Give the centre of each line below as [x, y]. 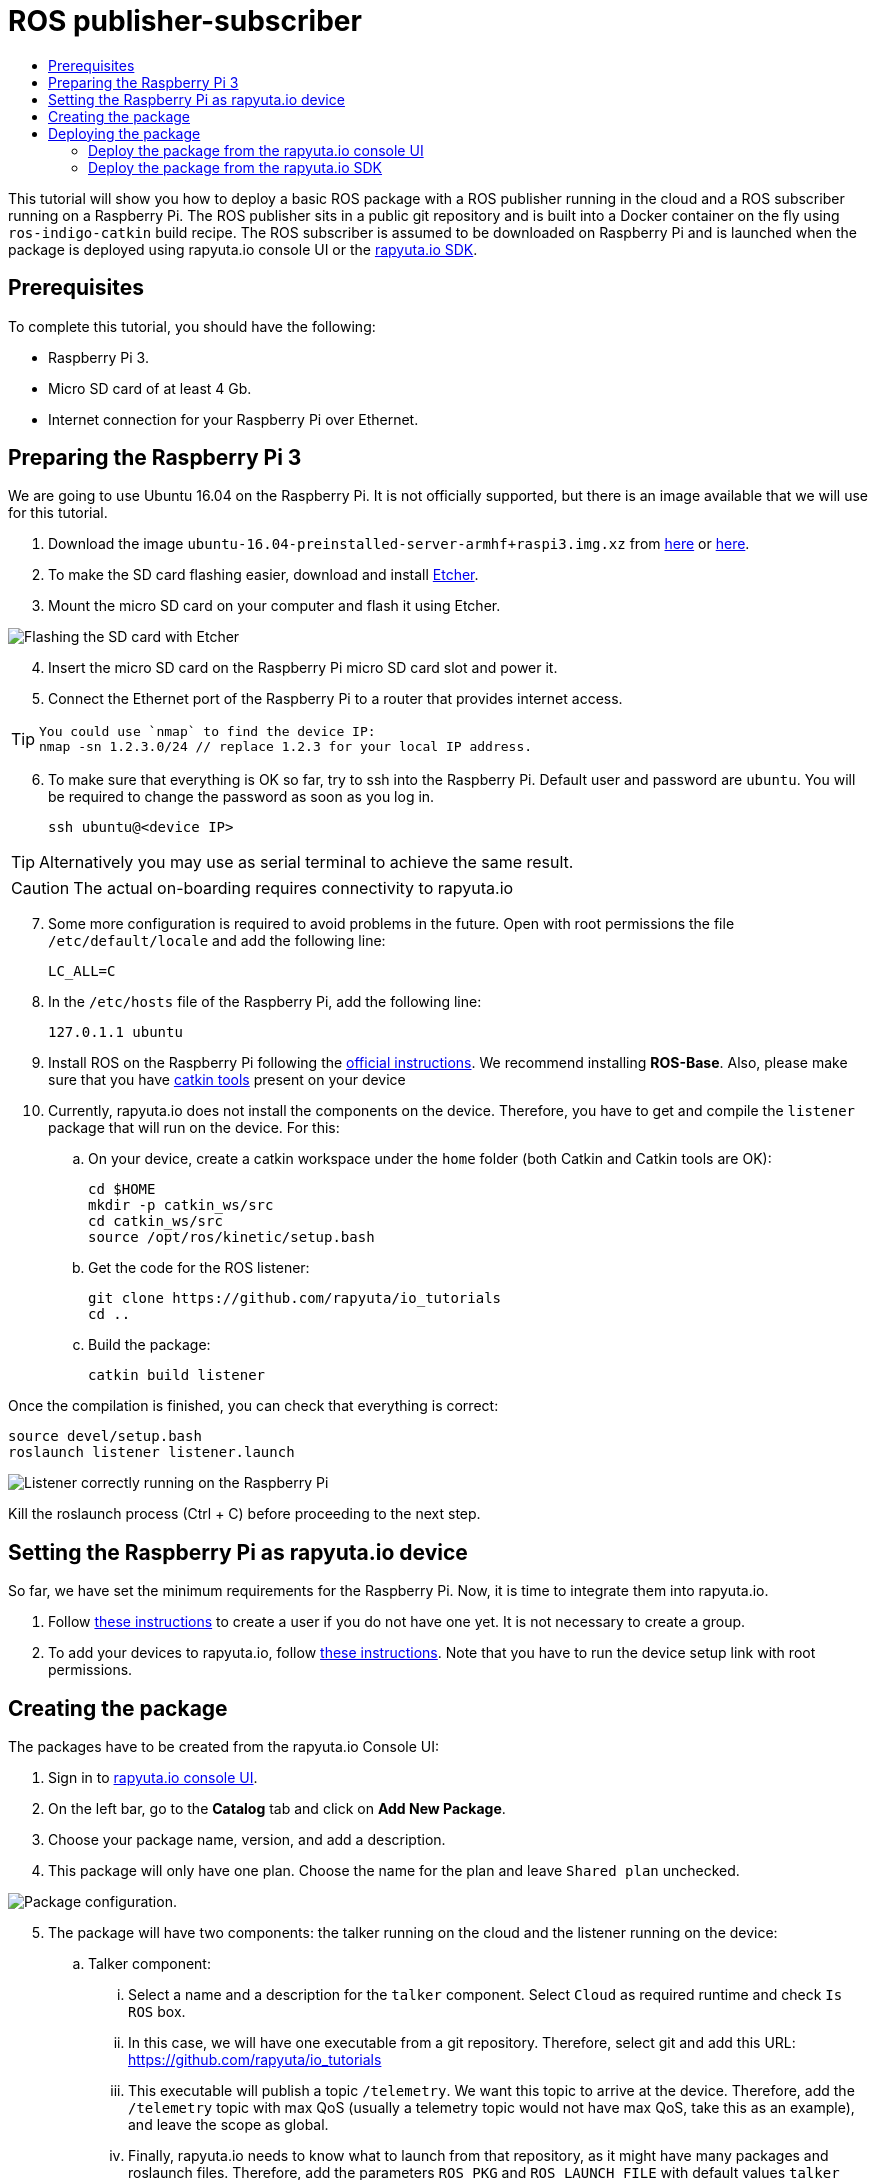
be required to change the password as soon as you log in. [241, 797]
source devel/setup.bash [105, 1436]
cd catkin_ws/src [155, 1221]
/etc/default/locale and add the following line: [217, 941]
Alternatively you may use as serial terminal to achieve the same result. [306, 862]
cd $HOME [122, 1189]
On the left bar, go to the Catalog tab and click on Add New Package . [277, 1809]
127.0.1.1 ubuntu [115, 1032]
